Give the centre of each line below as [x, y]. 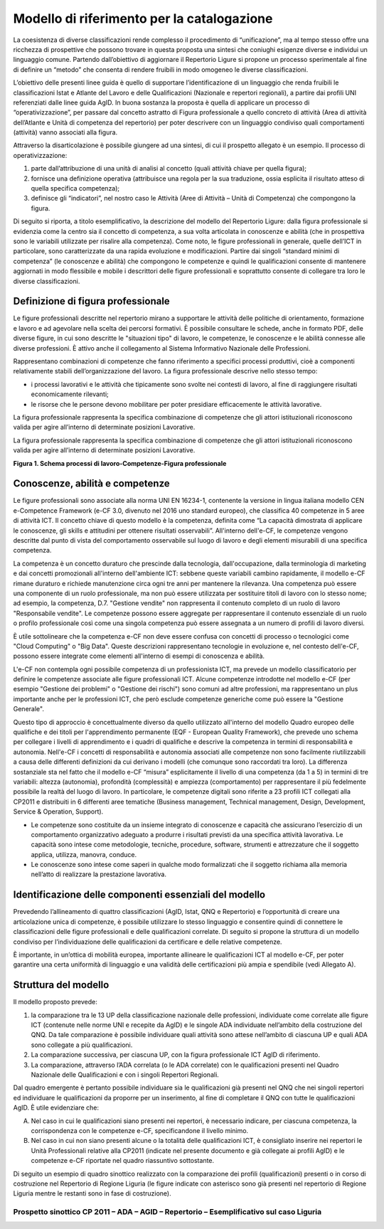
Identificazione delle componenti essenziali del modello [139, 895]
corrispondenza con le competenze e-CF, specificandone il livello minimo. [140, 1130]
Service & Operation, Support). [58, 812]
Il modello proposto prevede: [55, 1002]
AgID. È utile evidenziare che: [56, 1108]
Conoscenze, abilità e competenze [91, 484]
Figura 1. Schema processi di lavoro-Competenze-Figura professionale [120, 463]
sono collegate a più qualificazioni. [82, 1045]
